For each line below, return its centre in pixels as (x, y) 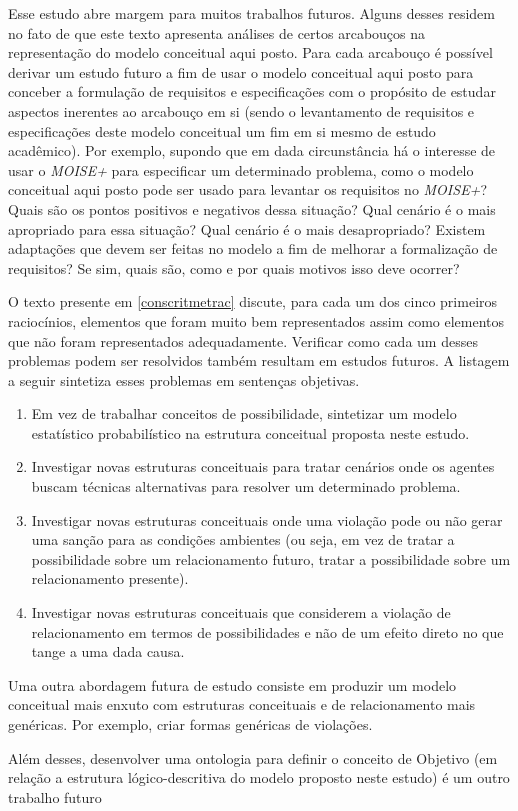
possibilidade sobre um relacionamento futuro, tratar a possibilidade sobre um (271, 558)
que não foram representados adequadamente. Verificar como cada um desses (243, 340)
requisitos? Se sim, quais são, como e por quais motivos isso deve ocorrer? (234, 267)
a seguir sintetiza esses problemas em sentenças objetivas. (184, 379)
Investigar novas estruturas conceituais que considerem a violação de (241, 612)
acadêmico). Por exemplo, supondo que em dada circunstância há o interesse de (252, 150)
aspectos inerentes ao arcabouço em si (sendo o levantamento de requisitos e (241, 110)
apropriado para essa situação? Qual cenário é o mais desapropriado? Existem (247, 228)
